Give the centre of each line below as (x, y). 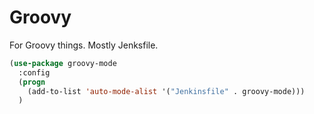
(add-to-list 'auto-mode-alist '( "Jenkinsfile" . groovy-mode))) (166, 91)
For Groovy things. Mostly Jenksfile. (84, 45)
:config (34, 72)
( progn (32, 82)
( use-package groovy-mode (63, 63)
